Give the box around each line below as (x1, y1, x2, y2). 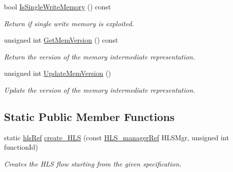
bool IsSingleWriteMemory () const (4, 1, 111, 11)
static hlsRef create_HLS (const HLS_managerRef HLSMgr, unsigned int (4, 132, 229, 142)
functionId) (4, 142, 38, 152)
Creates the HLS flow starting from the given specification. (4, 158, 182, 169)
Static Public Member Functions (4, 109, 175, 124)
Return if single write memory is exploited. (4, 18, 134, 28)
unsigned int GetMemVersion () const (4, 35, 118, 45)
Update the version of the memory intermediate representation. (4, 84, 195, 95)
